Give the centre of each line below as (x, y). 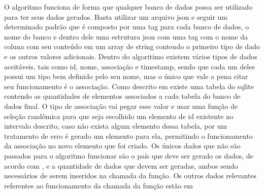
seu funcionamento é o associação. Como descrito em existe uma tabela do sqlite (129, 86)
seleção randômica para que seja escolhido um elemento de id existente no (119, 116)
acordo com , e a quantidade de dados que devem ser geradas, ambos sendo (121, 165)
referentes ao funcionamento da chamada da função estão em (98, 185)
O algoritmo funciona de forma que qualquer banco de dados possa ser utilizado (128, 7)
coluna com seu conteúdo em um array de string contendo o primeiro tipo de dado (132, 46)
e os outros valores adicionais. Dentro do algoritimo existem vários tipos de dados (131, 56)
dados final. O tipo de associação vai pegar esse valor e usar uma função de (121, 106)
